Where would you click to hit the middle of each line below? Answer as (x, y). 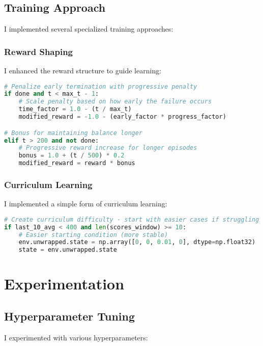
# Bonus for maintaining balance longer (74, 133)
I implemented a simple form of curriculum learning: (86, 204)
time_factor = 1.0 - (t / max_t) (75, 109)
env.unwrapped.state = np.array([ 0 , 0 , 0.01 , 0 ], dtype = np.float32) (137, 242)
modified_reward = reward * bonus (77, 163)
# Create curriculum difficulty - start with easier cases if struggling (132, 219)
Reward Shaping (39, 51)
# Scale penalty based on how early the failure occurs (115, 102)
